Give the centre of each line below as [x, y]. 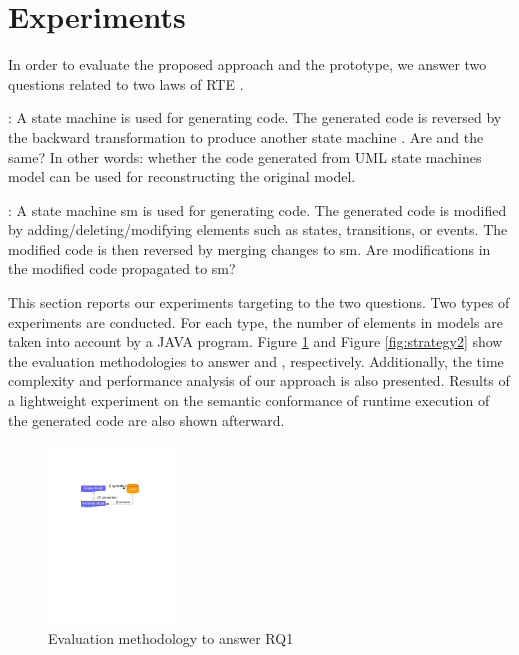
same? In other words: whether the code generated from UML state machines [245, 156]
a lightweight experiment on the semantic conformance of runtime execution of [249, 400]
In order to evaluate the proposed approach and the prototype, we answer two [247, 64]
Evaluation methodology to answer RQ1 [171, 637]
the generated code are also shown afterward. [146, 419]
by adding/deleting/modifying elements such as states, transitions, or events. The [258, 229]
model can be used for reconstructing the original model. [182, 176]
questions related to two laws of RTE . [126, 83]
